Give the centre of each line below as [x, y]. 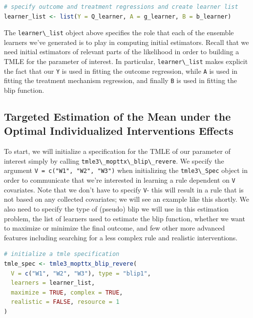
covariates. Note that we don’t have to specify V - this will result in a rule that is [124, 189]
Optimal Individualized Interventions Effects [119, 131]
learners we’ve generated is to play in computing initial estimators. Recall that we [126, 42]
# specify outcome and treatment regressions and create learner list [121, 7]
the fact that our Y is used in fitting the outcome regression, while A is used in [121, 71]
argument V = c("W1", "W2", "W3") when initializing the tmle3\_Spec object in [126, 170]
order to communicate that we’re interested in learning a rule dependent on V [120, 180]
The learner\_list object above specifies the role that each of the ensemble [119, 32]
